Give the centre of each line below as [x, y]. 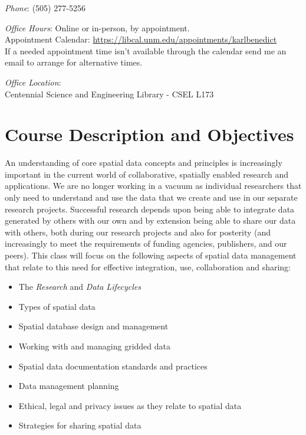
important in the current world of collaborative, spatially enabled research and [147, 174]
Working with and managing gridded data [94, 346]
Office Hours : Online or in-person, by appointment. [97, 27]
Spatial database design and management [93, 326]
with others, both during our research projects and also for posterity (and [138, 232]
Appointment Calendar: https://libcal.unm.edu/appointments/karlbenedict [141, 39]
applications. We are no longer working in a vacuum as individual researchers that [153, 186]
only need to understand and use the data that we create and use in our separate [151, 197]
